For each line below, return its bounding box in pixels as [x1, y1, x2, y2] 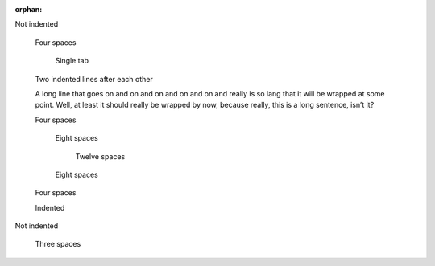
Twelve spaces [75, 151, 126, 161]
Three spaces [35, 239, 81, 249]
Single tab [55, 56, 89, 66]
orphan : [14, 5, 43, 14]
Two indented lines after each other [35, 74, 153, 84]
